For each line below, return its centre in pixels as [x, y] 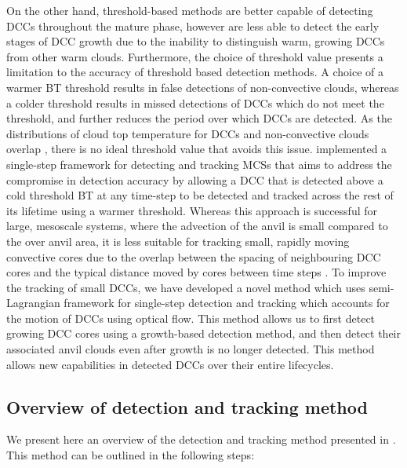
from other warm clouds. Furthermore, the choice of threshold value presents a [195, 56]
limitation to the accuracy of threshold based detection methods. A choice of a [195, 72]
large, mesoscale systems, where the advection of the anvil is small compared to [197, 226]
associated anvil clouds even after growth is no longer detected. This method [191, 349]
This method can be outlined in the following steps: [131, 455]
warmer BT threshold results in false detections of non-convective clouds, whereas [203, 87]
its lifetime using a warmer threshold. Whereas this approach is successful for [192, 210]
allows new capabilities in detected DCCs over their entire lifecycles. [170, 364]
